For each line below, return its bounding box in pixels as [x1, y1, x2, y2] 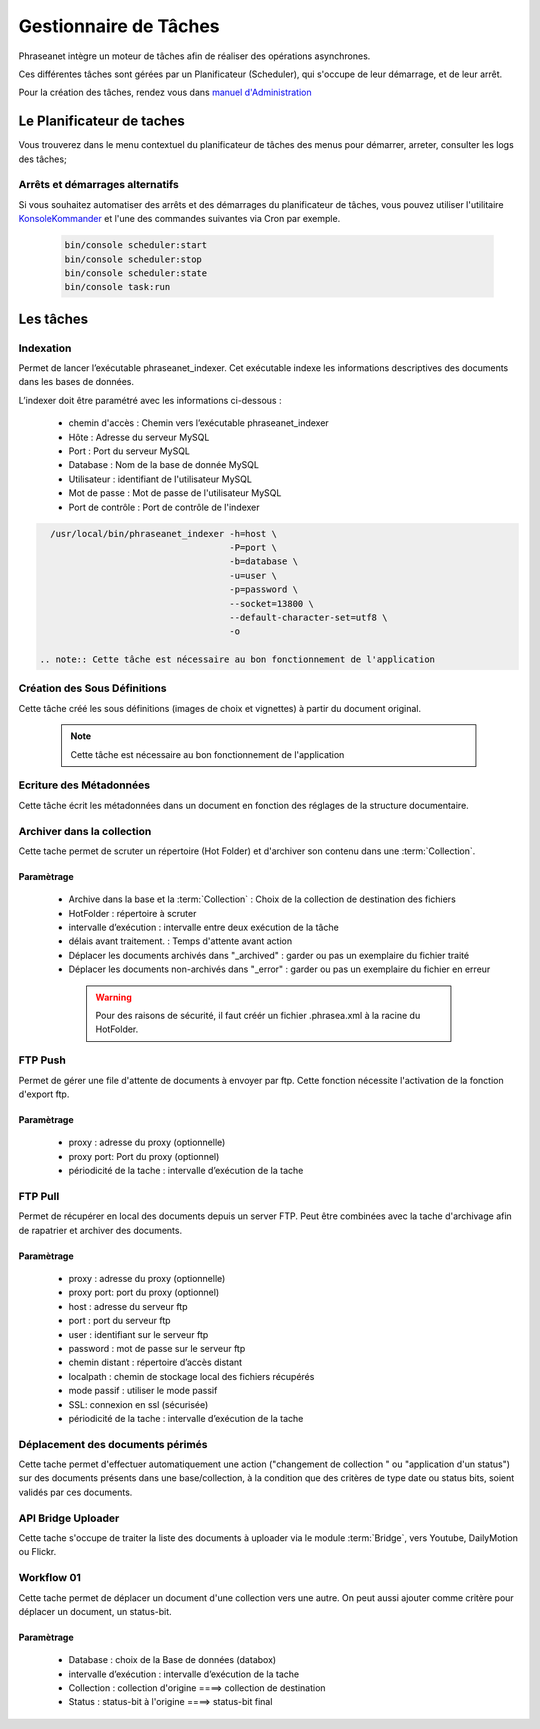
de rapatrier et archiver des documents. [18, 1224, 183, 1236]
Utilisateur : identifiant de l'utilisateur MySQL [68, 473, 252, 485]
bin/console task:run [64, 281, 171, 293]
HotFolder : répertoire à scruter [68, 907, 197, 919]
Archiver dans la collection [18, 824, 152, 838]
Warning [95, 991, 132, 1003]
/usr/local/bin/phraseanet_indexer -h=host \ [50, 528, 277, 539]
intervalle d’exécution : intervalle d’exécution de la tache [68, 1668, 300, 1680]
